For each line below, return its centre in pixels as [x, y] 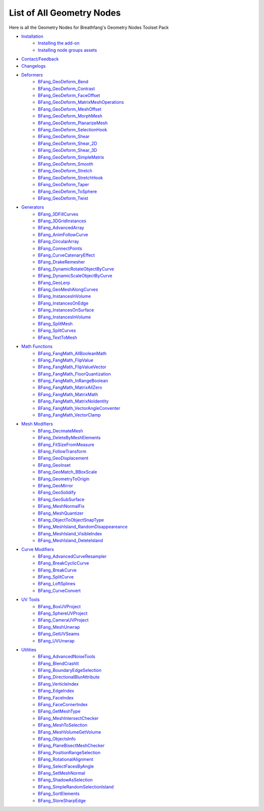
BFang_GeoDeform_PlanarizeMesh [73, 123]
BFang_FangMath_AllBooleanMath [72, 353]
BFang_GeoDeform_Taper [64, 185]
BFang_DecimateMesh [60, 430]
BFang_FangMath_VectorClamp [69, 415]
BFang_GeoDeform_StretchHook [70, 178]
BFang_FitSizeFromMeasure [66, 444]
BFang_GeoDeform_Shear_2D [67, 143]
